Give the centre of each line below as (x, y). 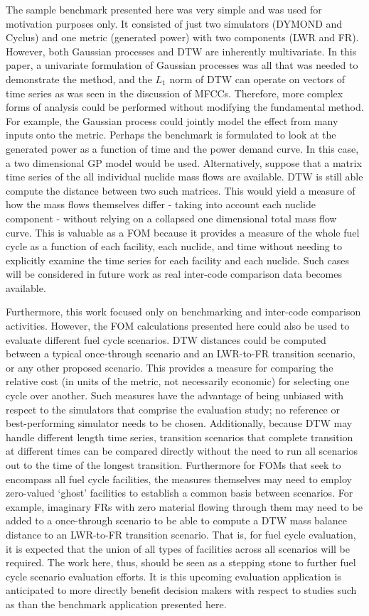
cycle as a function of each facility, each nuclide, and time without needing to (174, 246)
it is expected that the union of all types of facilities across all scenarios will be (178, 548)
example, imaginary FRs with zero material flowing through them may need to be (184, 506)
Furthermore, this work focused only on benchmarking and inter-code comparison (183, 312)
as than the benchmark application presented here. (116, 604)
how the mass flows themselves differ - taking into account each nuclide (161, 204)
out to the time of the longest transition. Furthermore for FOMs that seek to (173, 465)
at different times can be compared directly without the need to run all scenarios (182, 451)
